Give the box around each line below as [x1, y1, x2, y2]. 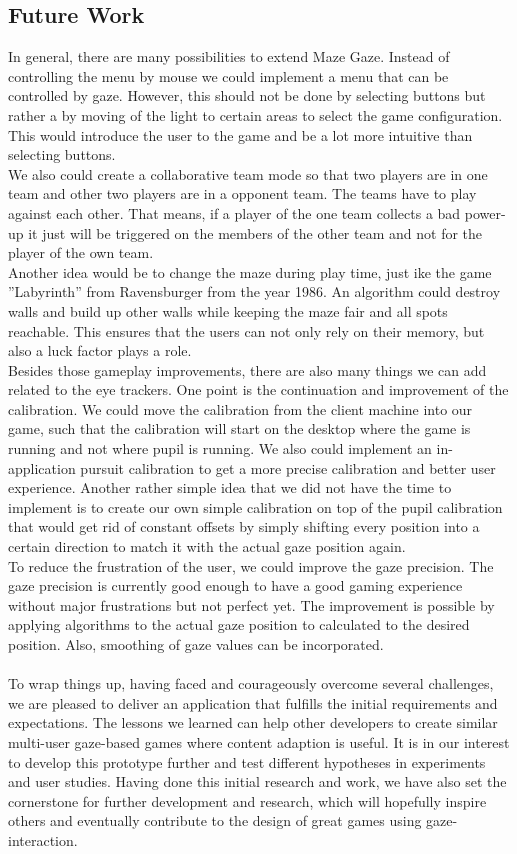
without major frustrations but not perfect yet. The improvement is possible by [8, 594, 495, 615]
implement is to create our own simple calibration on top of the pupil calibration [8, 496, 503, 517]
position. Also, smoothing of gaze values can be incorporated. [8, 634, 384, 655]
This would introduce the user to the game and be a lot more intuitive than [8, 124, 473, 145]
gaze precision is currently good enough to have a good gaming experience [8, 575, 463, 596]
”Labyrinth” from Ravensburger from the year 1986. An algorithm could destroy [8, 281, 501, 302]
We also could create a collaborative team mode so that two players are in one [8, 163, 488, 184]
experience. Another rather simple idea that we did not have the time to [8, 477, 452, 498]
